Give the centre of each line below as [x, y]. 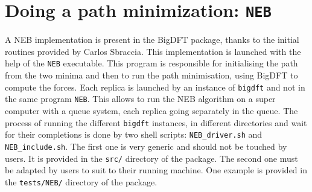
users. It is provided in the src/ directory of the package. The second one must [151, 158]
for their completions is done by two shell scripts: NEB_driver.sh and [134, 134]
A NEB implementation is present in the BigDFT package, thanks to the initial [152, 40]
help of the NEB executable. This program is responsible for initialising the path [151, 63]
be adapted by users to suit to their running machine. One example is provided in [156, 170]
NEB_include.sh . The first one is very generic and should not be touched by [146, 146]
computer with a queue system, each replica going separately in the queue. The [151, 110]
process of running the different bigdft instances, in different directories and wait [156, 122]
